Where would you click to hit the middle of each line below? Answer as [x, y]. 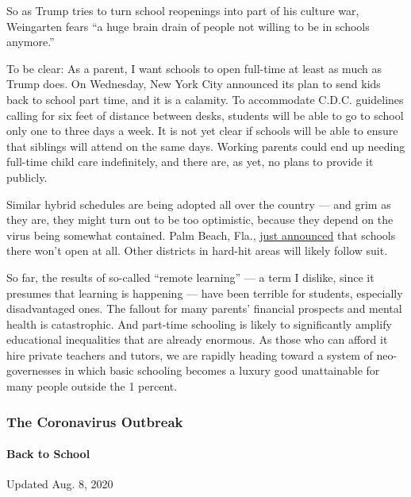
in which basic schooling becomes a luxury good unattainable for [222, 370]
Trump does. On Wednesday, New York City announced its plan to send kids [194, 84]
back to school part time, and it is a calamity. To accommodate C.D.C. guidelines [205, 99]
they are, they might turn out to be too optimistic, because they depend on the [200, 220]
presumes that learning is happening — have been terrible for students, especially [205, 293]
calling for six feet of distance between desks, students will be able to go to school [205, 115]
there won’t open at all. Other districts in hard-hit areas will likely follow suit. [197, 250]
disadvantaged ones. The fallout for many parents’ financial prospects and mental [204, 308]
